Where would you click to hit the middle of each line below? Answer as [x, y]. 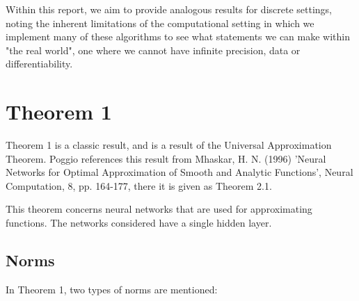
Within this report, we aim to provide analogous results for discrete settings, [169, 9]
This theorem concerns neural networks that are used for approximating [159, 209]
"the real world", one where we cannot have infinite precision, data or [153, 50]
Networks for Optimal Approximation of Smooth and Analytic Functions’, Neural [179, 172]
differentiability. [39, 64]
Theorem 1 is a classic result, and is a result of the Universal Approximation [169, 145]
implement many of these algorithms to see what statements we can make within [178, 36]
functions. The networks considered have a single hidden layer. [139, 223]
